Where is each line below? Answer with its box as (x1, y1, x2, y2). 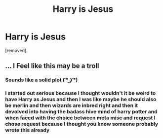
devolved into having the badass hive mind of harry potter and (5, 108, 158, 115)
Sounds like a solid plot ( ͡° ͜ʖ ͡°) (5, 76, 78, 83)
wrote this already (5, 127, 50, 134)
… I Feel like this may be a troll (5, 62, 99, 70)
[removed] (5, 47, 27, 53)
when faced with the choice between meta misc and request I (5, 114, 156, 121)
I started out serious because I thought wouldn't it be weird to (5, 90, 156, 97)
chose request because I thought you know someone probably (5, 121, 159, 128)
